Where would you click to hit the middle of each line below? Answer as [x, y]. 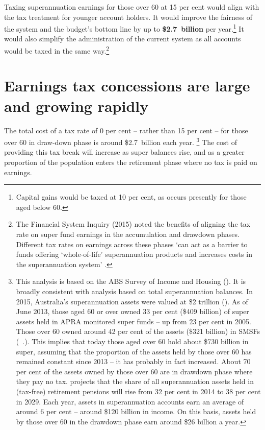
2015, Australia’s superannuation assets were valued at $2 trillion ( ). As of [132, 301]
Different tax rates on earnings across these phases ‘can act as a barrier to [132, 244]
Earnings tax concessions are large [127, 86]
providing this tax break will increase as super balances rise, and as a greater [124, 152]
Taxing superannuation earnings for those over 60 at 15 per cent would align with [132, 7]
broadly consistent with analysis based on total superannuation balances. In [135, 291]
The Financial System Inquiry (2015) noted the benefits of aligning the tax [133, 224]
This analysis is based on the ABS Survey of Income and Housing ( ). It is [131, 281]
